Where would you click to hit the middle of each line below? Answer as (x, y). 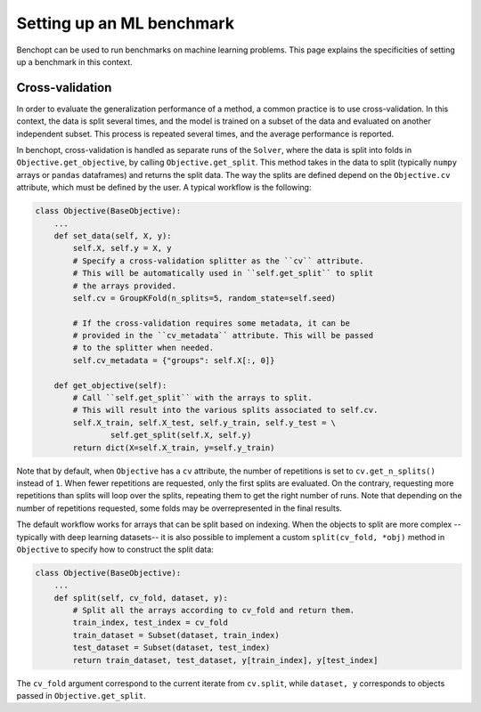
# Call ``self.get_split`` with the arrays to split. (192, 398)
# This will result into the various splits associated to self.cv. (225, 410)
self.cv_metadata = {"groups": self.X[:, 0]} (174, 360)
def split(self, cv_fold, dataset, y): (141, 598)
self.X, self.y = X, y (122, 248)
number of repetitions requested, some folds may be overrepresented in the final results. (179, 508)
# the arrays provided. (125, 286)
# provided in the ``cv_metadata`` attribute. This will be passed (223, 336)
